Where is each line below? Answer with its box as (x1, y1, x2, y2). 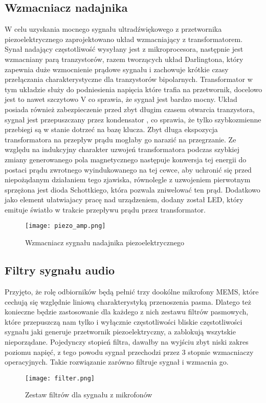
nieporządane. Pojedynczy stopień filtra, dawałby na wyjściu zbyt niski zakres (5, 336, 249, 347)
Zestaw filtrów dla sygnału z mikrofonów (25, 389, 152, 400)
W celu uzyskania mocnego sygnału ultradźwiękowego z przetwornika (5, 24, 222, 34)
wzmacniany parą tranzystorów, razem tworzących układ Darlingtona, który (5, 53, 243, 64)
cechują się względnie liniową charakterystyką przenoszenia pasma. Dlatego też (5, 296, 252, 307)
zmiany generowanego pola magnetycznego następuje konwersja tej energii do (5, 154, 247, 164)
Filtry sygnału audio (5, 262, 115, 278)
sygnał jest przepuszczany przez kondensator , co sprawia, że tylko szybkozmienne (5, 114, 261, 124)
